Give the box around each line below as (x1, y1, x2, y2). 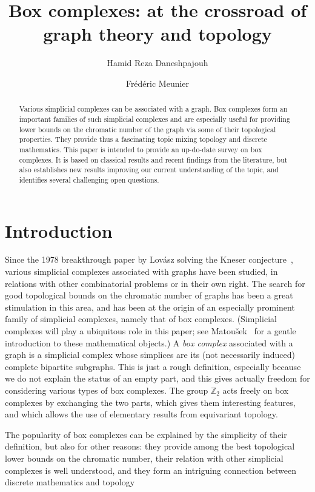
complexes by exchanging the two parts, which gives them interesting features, (5, 396, 296, 408)
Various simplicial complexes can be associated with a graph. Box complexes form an (19, 104, 288, 114)
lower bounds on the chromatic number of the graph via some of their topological (19, 124, 276, 134)
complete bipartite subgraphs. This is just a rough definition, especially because (5, 360, 301, 372)
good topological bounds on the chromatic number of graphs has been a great (5, 289, 293, 302)
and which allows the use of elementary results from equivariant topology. (5, 408, 278, 420)
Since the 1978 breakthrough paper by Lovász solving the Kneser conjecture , (5, 253, 293, 266)
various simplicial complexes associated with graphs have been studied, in (5, 265, 278, 278)
